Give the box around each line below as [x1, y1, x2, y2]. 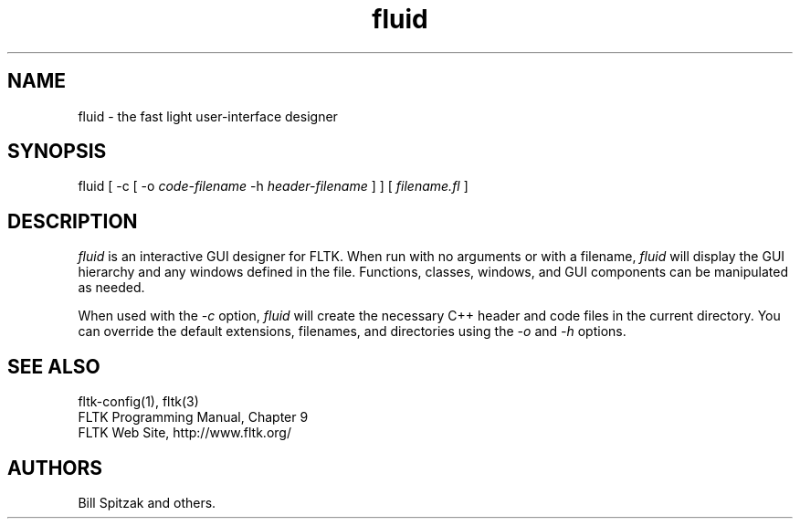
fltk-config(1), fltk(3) [78, 394, 199, 410]
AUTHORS [7, 456, 103, 479]
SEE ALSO [7, 354, 100, 378]
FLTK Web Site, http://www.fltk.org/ [78, 425, 291, 441]
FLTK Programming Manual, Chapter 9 [78, 409, 309, 426]
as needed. [78, 279, 145, 296]
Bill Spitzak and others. [78, 494, 216, 510]
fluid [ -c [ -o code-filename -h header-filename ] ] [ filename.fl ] [78, 178, 468, 195]
